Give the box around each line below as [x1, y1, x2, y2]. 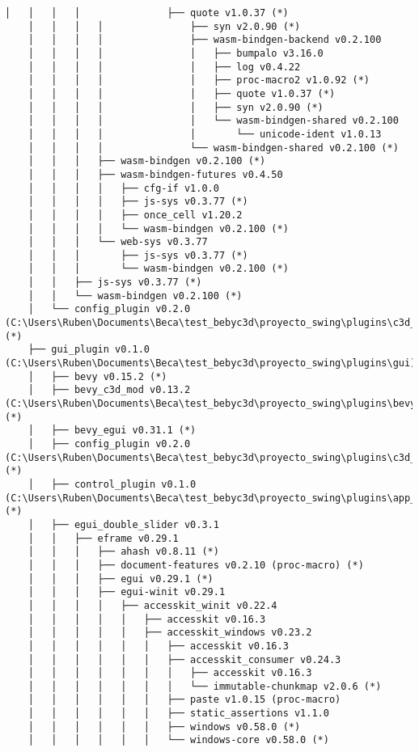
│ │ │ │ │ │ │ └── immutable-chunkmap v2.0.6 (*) [28, 680, 382, 692]
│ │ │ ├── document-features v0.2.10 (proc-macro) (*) [28, 559, 364, 571]
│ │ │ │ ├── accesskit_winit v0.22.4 [28, 599, 277, 611]
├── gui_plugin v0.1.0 [28, 344, 150, 356]
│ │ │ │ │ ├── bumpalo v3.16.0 [28, 47, 324, 59]
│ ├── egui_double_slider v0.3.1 [28, 518, 219, 530]
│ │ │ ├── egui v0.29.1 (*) [28, 572, 214, 585]
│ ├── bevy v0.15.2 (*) [28, 370, 167, 382]
